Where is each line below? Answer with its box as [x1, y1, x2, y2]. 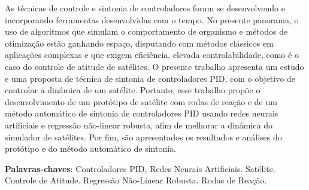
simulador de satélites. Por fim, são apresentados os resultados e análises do [5, 130, 282, 143]
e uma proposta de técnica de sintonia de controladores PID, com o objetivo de [5, 72, 295, 84]
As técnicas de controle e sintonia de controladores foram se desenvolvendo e [5, 2, 285, 14]
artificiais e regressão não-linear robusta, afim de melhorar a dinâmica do [5, 118, 273, 131]
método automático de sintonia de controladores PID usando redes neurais [5, 107, 278, 119]
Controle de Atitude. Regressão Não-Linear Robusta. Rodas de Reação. [5, 174, 267, 186]
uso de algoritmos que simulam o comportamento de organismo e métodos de [5, 25, 288, 38]
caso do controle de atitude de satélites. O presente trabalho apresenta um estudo [5, 60, 304, 72]
